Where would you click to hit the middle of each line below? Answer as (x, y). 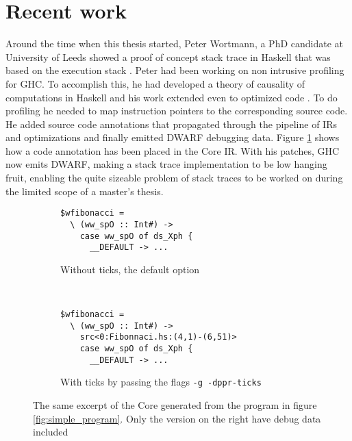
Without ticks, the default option (130, 269)
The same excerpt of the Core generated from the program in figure (175, 405)
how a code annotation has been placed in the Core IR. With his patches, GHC (173, 150)
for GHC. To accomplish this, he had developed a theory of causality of (155, 83)
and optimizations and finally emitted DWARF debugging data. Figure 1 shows (173, 137)
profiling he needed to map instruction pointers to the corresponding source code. (177, 111)
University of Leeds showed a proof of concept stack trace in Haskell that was (168, 56)
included (51, 432)
